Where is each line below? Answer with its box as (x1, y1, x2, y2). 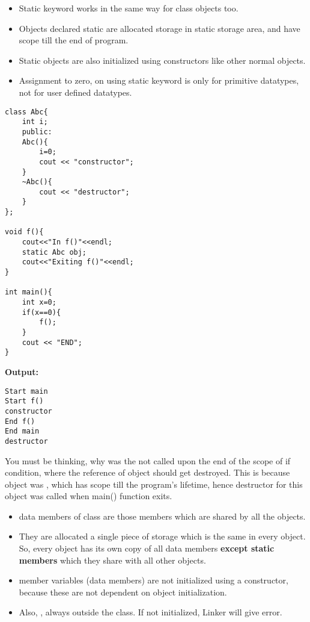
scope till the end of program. (19, 34, 129, 46)
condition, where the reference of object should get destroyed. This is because (5, 466, 290, 479)
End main (5, 427, 40, 436)
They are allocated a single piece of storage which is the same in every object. (19, 530, 306, 543)
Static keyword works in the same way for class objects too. (19, 2, 239, 14)
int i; (22, 117, 48, 126)
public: (22, 127, 52, 136)
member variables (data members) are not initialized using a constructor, (19, 574, 288, 586)
